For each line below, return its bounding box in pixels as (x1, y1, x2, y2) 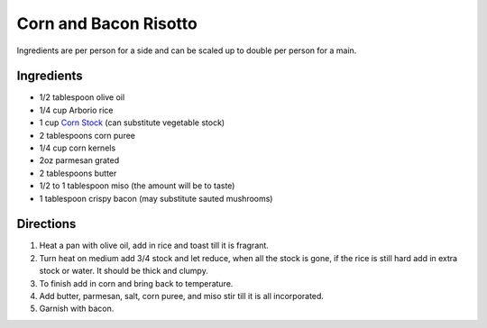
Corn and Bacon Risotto (16, 14, 198, 33)
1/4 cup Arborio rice (39, 105, 114, 115)
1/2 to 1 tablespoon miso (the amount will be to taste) (39, 180, 235, 191)
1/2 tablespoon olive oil (39, 92, 125, 103)
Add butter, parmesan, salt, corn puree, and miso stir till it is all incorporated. (39, 291, 325, 302)
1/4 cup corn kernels (39, 142, 116, 153)
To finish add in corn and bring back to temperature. (39, 278, 234, 288)
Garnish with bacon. (39, 303, 115, 314)
